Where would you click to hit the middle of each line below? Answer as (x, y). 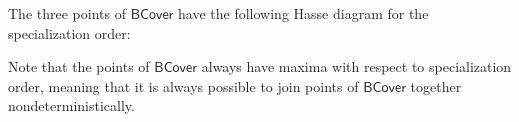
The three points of (67, 13)
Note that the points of (79, 66)
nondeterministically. (71, 105)
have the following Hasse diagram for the (303, 13)
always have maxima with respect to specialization (356, 66)
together (436, 85)
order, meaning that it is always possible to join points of (183, 85)
